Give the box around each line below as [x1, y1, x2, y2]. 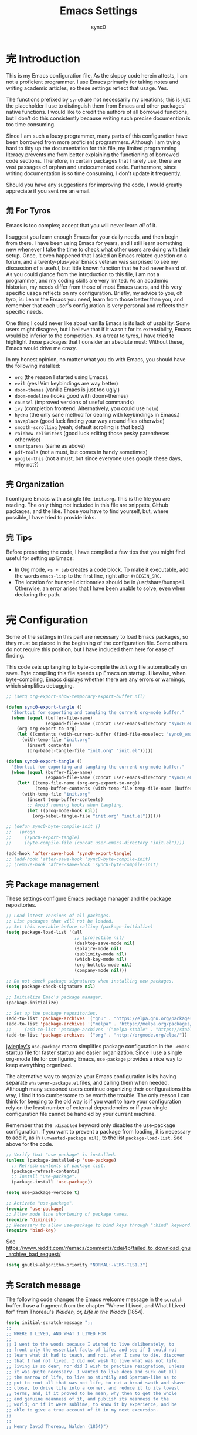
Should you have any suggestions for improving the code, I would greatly [6, 181, 183, 188]
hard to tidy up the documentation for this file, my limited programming [6, 145, 177, 152]
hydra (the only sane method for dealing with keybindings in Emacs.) [14, 411, 180, 418]
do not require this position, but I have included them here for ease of [6, 646, 174, 653]
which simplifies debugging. [6, 682, 74, 689]
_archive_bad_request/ [6, 1250, 61, 1258]
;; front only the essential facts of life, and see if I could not [6, 1347, 177, 1353]
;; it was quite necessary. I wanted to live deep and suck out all [6, 1369, 177, 1374]
